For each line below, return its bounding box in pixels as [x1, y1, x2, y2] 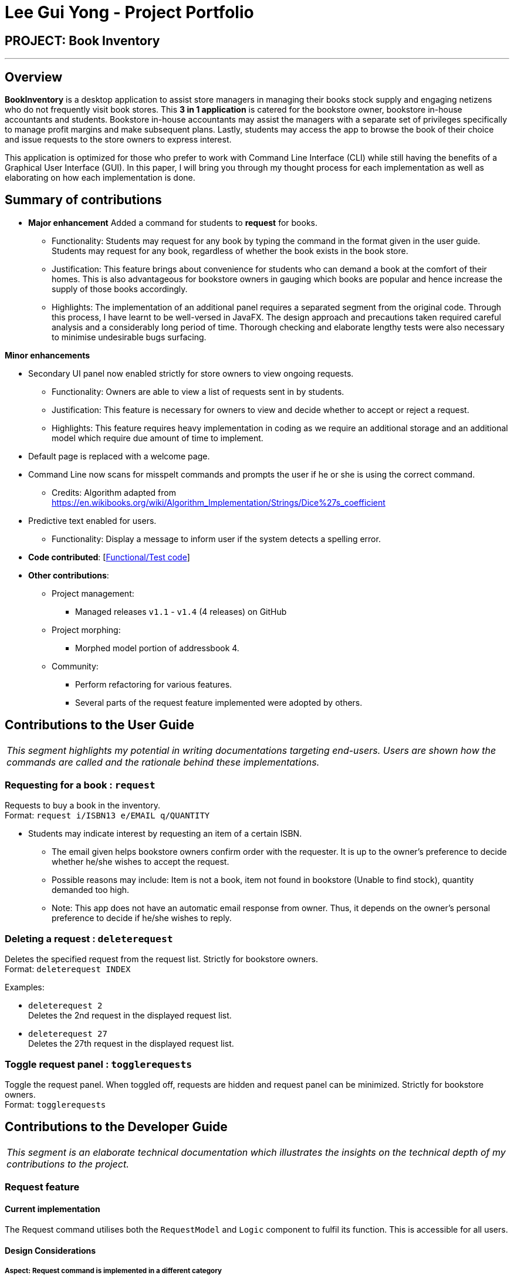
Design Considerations [5, 1246, 96, 1256]
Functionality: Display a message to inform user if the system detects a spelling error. [52, 533, 381, 544]
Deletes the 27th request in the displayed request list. [28, 1038, 234, 1049]
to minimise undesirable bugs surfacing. [52, 331, 207, 342]
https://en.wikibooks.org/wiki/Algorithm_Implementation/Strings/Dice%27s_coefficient [52, 497, 386, 507]
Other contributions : [28, 570, 109, 580]
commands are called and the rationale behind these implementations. [6, 756, 320, 768]
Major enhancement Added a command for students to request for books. [28, 217, 318, 228]
